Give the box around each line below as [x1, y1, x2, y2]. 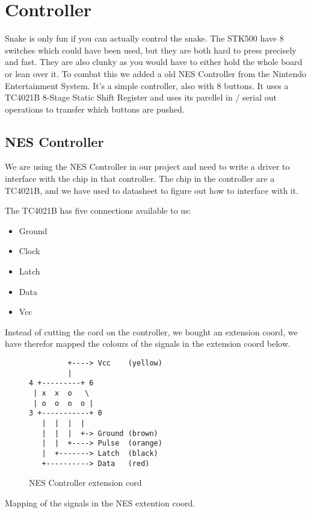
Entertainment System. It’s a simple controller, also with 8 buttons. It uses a [5, 79, 289, 92]
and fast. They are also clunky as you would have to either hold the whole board [5, 55, 303, 68]
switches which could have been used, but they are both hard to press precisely [5, 43, 297, 56]
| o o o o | [33, 399, 94, 408]
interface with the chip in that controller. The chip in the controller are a [5, 172, 275, 185]
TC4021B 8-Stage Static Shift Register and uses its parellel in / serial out [5, 91, 277, 104]
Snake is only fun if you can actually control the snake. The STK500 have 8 [5, 32, 284, 45]
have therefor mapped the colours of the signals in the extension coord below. [5, 337, 291, 350]
